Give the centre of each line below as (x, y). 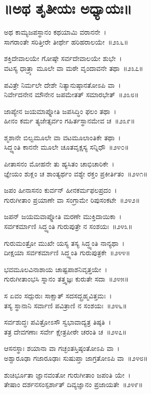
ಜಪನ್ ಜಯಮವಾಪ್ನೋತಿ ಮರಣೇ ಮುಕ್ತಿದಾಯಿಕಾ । (63, 216)
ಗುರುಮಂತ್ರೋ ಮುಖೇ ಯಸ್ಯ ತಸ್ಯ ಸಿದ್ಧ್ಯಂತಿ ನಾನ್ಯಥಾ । (64, 243)
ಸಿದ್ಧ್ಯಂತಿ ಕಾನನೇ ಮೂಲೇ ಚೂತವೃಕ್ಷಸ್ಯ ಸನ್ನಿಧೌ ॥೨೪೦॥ (67, 147)
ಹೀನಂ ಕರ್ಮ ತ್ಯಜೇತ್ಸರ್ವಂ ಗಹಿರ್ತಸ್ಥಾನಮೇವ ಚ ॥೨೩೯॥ (70, 121)
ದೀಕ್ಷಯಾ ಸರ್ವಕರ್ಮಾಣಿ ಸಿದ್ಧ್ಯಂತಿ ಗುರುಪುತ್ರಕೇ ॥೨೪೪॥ (67, 253)
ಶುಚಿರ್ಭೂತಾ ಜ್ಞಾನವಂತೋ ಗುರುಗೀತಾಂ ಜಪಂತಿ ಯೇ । (67, 374)
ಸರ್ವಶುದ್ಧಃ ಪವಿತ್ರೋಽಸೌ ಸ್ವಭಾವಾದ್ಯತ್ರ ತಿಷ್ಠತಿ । (58, 322)
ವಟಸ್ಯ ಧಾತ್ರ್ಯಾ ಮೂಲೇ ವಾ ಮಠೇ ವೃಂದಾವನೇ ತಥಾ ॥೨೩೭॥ (74, 68)
